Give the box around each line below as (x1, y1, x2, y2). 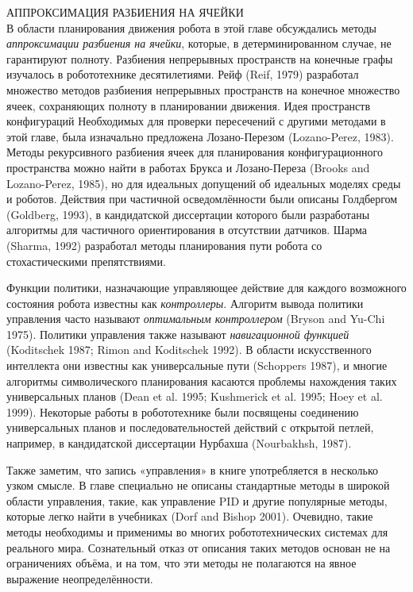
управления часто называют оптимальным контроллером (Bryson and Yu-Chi (6, 310, 385, 327)
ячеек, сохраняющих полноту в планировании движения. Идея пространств (6, 97, 371, 113)
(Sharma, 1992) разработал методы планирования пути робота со (6, 236, 322, 253)
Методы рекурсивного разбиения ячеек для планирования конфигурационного (6, 144, 383, 160)
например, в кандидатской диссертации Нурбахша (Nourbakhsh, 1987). (6, 435, 352, 452)
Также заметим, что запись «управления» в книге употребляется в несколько (6, 461, 379, 478)
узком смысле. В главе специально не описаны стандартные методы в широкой (6, 477, 390, 494)
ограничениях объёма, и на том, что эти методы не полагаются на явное (6, 555, 357, 571)
